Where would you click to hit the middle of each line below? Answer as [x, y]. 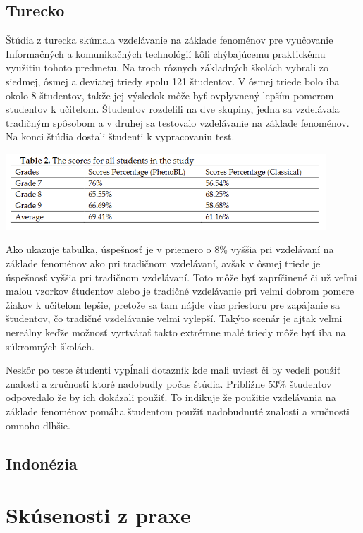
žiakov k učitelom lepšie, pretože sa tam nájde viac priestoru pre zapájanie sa [173, 304]
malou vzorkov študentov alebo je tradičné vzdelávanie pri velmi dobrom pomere [180, 291]
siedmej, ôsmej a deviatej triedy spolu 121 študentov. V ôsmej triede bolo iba [173, 81]
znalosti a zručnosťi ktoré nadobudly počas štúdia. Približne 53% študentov [169, 383]
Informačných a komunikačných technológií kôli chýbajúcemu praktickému [166, 53]
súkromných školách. [50, 346]
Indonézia [42, 463]
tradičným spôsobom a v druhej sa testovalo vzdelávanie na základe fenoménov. [178, 122]
